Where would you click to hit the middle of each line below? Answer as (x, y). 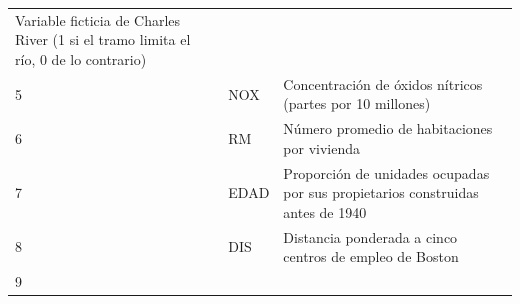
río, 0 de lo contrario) (81, 58)
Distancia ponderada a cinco (370, 236)
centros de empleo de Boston (371, 256)
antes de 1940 (325, 211)
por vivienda (322, 147)
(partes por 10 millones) (357, 103)
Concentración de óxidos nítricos (383, 83)
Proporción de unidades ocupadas (386, 172)
